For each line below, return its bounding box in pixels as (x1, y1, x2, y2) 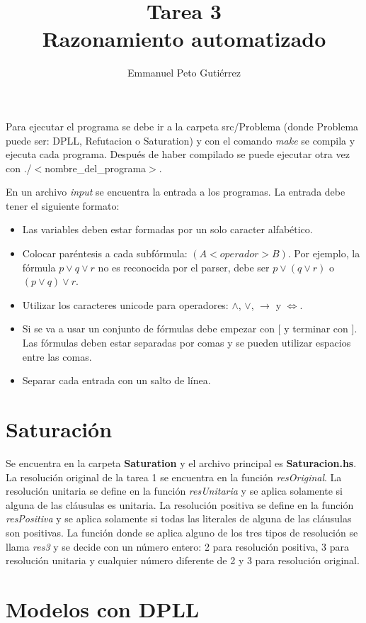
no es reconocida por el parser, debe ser (98, 259, 270, 274)
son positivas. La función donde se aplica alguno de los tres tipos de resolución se (6, 524, 358, 539)
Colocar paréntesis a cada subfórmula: (22, 246, 188, 261)
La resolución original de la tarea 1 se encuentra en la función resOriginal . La (6, 469, 342, 484)
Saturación (6, 415, 113, 443)
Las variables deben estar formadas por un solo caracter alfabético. (22, 222, 313, 237)
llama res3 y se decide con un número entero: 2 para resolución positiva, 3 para (6, 539, 349, 554)
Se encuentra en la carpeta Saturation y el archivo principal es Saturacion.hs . (6, 455, 357, 470)
